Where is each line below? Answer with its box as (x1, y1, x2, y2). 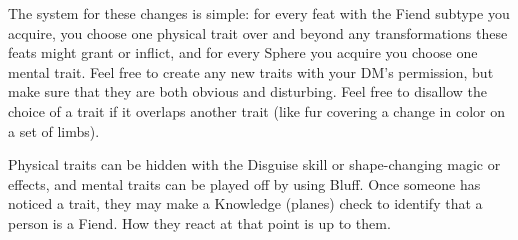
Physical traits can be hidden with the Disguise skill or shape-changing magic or (8, 154, 501, 175)
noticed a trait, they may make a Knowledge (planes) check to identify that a (8, 193, 483, 214)
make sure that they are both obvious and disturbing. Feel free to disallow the (8, 81, 488, 102)
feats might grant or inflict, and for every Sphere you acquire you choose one (8, 42, 478, 63)
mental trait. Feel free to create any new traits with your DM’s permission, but (8, 61, 494, 82)
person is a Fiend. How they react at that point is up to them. (8, 212, 391, 233)
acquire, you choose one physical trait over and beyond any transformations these (8, 22, 508, 43)
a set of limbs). (8, 120, 100, 141)
